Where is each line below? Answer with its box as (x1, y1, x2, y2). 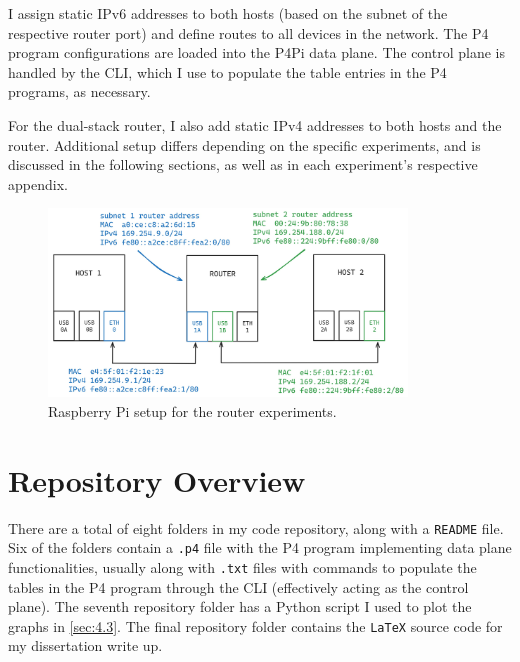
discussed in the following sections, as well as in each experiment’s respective (8, 154, 478, 175)
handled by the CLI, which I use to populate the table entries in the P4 (8, 61, 447, 82)
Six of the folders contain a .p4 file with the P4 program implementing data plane (8, 537, 512, 558)
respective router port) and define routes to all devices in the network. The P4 (8, 22, 489, 43)
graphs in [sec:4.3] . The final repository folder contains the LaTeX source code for (8, 615, 503, 636)
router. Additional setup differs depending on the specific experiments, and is (8, 134, 481, 155)
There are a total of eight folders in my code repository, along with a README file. (8, 517, 504, 538)
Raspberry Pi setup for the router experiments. (48, 400, 337, 421)
